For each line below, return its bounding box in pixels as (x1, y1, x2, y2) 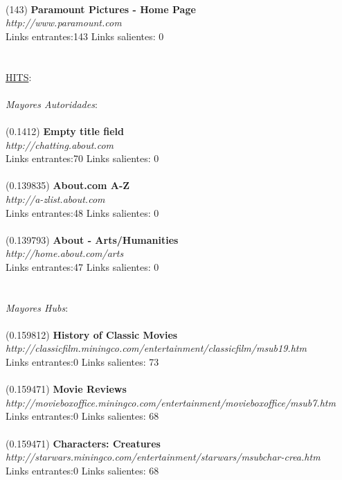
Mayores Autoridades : (6, 96, 98, 111)
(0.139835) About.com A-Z (6, 178, 130, 193)
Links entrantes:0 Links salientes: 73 (6, 355, 159, 369)
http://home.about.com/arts (6, 246, 124, 260)
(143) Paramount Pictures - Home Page (6, 1, 196, 16)
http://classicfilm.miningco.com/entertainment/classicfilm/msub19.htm (6, 341, 307, 355)
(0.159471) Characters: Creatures (6, 436, 161, 450)
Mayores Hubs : (6, 300, 69, 314)
